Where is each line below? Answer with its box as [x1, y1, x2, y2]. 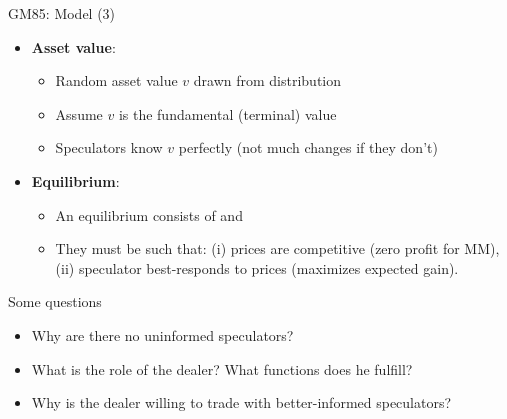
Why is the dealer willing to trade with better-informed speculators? [31, 392, 452, 413]
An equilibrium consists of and [55, 204, 243, 225]
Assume [55, 103, 103, 124]
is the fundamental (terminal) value [118, 103, 337, 124]
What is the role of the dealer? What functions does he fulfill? [31, 358, 413, 379]
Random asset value [55, 70, 178, 91]
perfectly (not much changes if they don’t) [178, 137, 438, 158]
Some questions [8, 291, 102, 312]
